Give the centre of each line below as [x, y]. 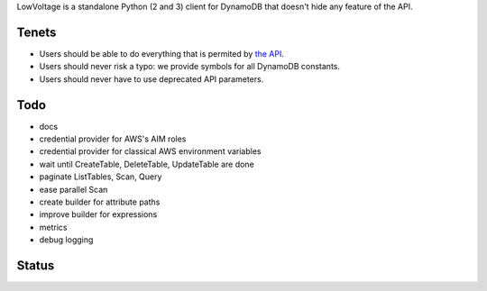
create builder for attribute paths [100, 202]
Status [36, 265]
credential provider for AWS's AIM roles [113, 139]
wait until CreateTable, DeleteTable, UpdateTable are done [147, 164]
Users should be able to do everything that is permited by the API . [161, 53]
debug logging [66, 240]
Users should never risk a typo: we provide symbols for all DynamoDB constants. [189, 67]
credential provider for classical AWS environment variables [150, 151]
